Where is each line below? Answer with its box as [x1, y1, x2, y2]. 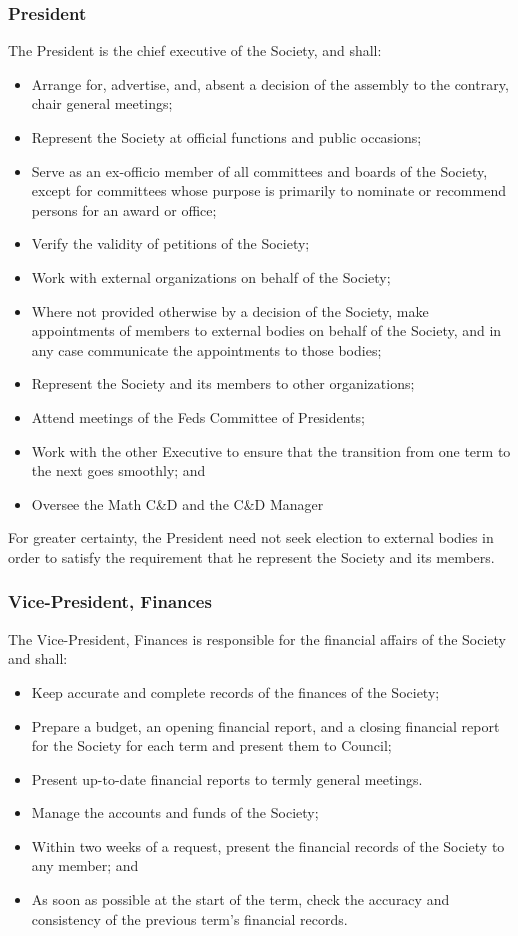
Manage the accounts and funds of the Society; [31, 802, 319, 823]
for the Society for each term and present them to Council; [31, 735, 392, 756]
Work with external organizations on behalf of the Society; [31, 266, 391, 287]
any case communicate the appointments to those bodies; [31, 339, 382, 360]
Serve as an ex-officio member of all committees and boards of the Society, [31, 160, 488, 181]
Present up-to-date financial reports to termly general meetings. [31, 768, 423, 789]
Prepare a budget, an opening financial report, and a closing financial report [31, 715, 500, 736]
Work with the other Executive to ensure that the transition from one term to [31, 440, 511, 461]
